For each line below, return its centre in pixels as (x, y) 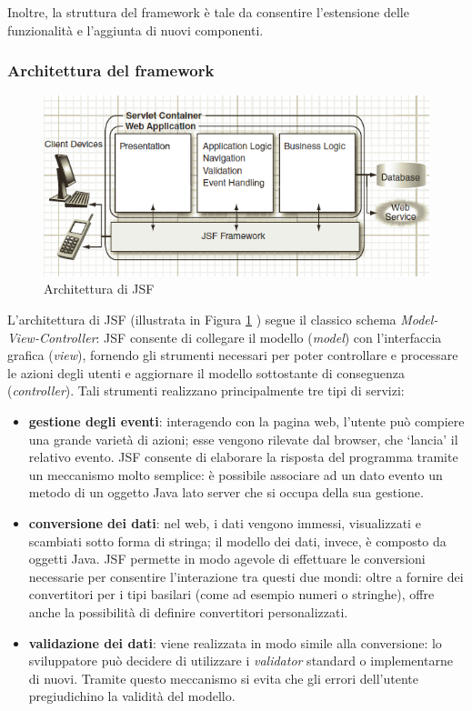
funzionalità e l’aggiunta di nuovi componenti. (136, 30)
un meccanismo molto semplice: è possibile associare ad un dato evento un (236, 474)
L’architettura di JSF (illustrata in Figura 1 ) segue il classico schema (202, 320)
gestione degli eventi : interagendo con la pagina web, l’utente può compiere (246, 421)
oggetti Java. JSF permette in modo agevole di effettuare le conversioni (227, 559)
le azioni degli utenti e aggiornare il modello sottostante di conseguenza (206, 372)
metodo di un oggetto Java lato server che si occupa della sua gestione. (226, 492)
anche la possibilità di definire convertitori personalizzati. (188, 611)
